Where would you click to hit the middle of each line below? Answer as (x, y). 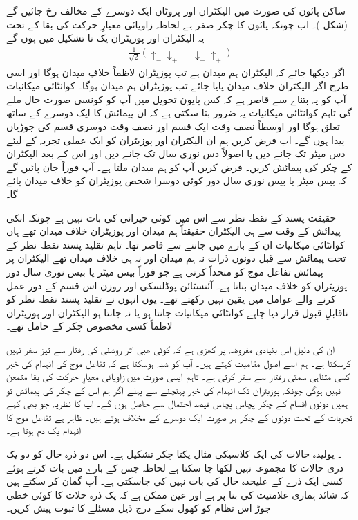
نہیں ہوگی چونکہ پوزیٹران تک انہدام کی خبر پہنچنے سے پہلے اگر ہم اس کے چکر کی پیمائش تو (173, 389)
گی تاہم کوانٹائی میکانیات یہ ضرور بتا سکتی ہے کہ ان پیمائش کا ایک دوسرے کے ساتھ (179, 113)
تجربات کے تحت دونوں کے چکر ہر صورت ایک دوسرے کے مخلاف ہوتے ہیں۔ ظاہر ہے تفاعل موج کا (179, 416)
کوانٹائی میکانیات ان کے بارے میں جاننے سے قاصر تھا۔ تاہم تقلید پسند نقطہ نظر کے (176, 244)
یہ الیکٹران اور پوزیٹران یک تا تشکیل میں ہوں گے (105, 38)
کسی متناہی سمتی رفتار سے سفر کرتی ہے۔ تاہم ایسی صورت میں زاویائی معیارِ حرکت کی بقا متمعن (178, 376)
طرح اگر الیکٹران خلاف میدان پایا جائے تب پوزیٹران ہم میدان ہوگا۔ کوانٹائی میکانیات (178, 86)
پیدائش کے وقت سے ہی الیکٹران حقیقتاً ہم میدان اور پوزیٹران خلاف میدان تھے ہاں (174, 231)
